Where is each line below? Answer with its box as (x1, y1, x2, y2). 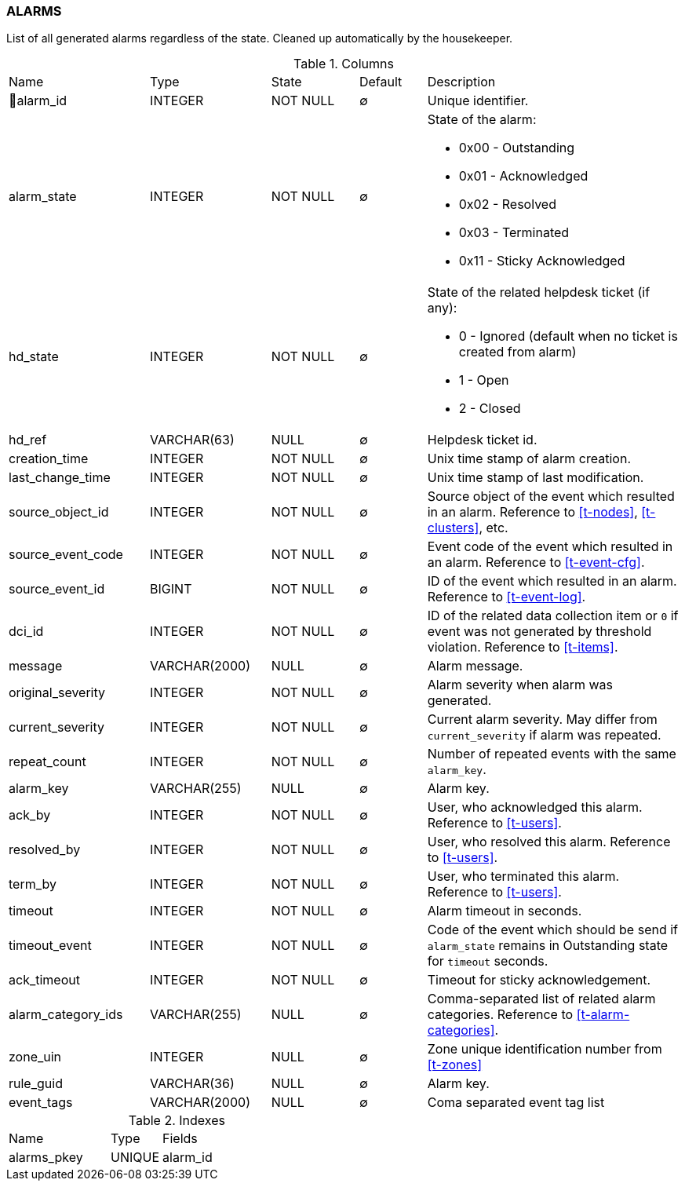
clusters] (427, 520, 479, 536)
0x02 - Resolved (458, 196, 556, 213)
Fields (162, 1130, 198, 1147)
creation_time (9, 451, 89, 467)
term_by (9, 876, 57, 893)
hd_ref (9, 432, 47, 448)
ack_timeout (9, 972, 80, 988)
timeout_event (9, 937, 92, 954)
